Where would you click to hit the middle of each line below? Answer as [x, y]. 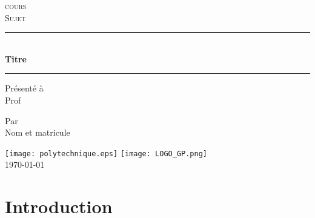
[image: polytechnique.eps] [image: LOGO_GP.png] [106, 154]
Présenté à [24, 88]
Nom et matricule [38, 132]
